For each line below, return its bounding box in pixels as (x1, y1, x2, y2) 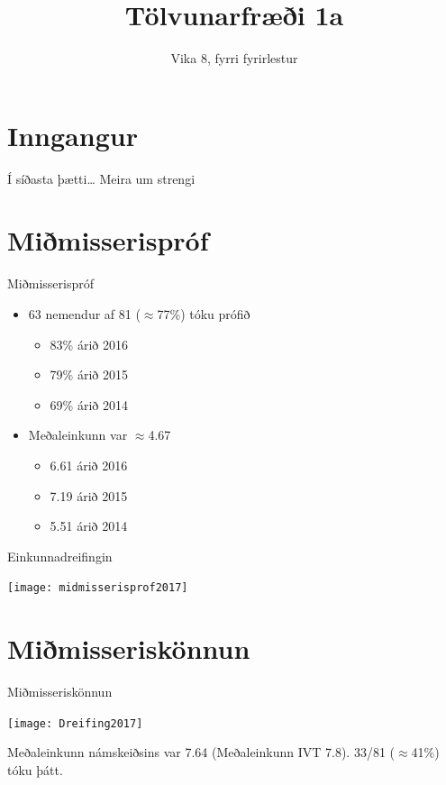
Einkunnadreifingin (7, 546, 113, 565)
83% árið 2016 (50, 334, 128, 353)
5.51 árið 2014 (50, 516, 128, 535)
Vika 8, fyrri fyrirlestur (170, 49, 298, 68)
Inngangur (7, 116, 138, 153)
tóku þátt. (7, 760, 63, 779)
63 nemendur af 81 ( (28, 304, 141, 323)
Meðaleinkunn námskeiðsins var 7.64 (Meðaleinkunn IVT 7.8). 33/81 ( (7, 743, 396, 762)
